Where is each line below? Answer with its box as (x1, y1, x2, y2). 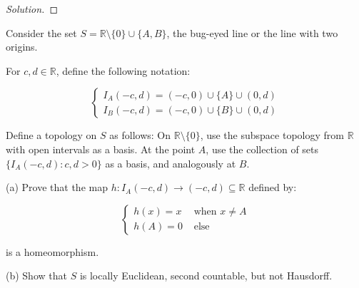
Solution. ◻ (6, 1, 59, 16)
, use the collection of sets (206, 141, 319, 156)
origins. (6, 39, 38, 54)
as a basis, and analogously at (105, 155, 236, 170)
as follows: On (109, 128, 171, 143)
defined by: (248, 180, 297, 195)
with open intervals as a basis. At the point (6, 141, 196, 156)
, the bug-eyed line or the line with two (166, 25, 338, 40)
